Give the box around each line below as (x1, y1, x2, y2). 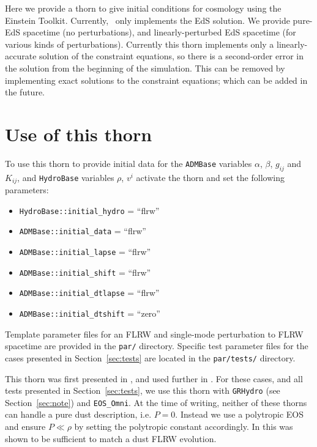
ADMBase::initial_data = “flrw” (19, 224, 146, 237)
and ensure (5, 420, 46, 433)
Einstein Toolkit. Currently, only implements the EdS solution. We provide (5, 13, 290, 26)
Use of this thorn (5, 121, 152, 146)
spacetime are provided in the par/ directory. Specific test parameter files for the (5, 339, 308, 352)
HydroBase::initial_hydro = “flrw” (19, 204, 160, 216)
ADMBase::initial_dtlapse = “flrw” (19, 286, 160, 299)
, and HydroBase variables (17, 171, 114, 183)
